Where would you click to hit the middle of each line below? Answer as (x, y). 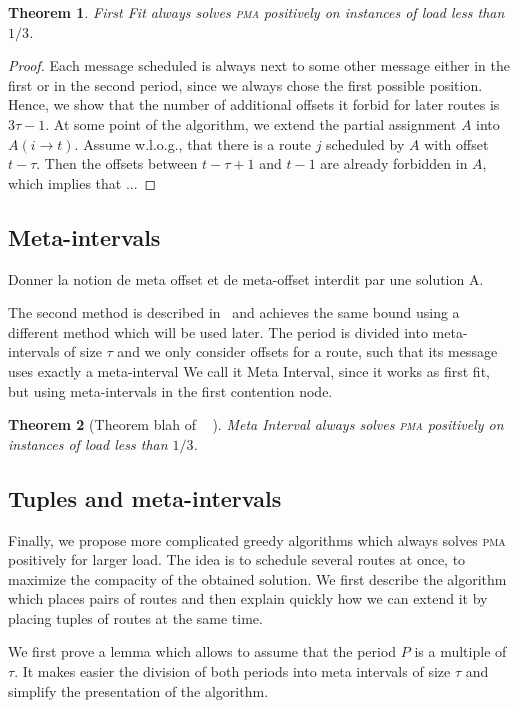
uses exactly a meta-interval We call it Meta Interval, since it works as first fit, (249, 370)
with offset (456, 143)
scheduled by (365, 143)
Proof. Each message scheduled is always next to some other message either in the (259, 65)
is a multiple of (460, 651)
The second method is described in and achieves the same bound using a (234, 312)
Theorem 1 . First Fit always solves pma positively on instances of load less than (256, 12)
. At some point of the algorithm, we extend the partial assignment (251, 123)
